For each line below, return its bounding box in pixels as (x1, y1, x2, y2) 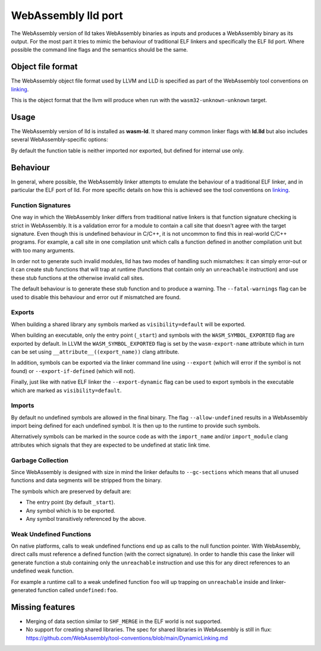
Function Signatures (11, 201, 71, 209)
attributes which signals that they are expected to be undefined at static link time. (11, 441, 210, 448)
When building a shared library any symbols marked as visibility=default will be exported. (11, 321, 246, 328)
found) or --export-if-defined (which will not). (11, 367, 136, 374)
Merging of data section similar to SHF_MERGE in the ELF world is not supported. (26, 618, 222, 625)
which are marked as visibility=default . (11, 387, 122, 394)
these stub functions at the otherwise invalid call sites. (11, 274, 144, 282)
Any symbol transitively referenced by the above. (26, 515, 146, 522)
